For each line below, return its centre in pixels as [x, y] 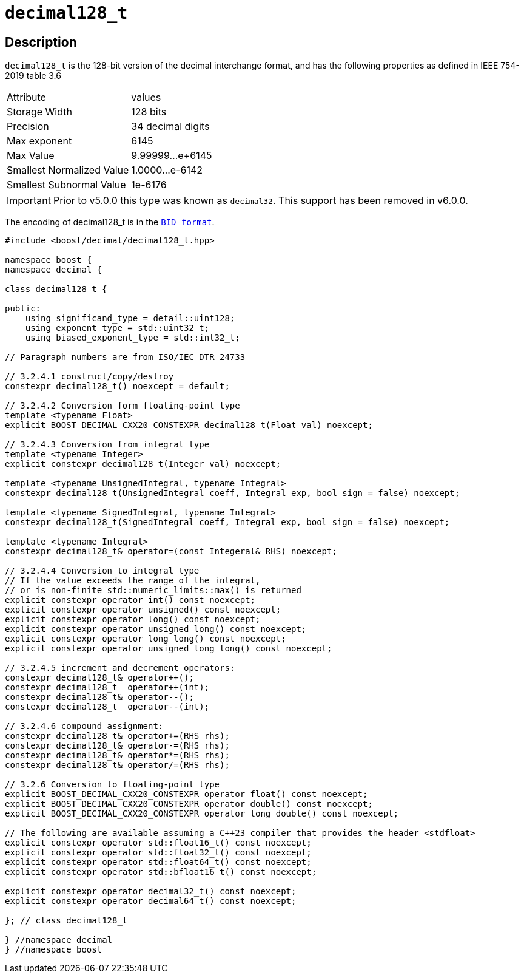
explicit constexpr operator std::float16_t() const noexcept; [158, 843]
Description [41, 42]
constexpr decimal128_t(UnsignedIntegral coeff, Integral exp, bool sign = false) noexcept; [233, 493]
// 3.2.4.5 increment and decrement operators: [120, 668]
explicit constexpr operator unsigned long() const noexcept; [156, 629]
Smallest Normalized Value [68, 170]
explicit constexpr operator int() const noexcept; [130, 600]
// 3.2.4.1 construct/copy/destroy [89, 377]
